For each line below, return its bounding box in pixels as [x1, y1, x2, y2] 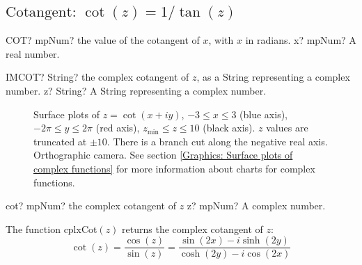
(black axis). [203, 120, 255, 135]
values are [266, 120, 308, 135]
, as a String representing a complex [196, 70, 350, 84]
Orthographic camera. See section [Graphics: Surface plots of [33, 147, 293, 162]
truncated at [33, 134, 87, 148]
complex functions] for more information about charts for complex [33, 161, 315, 175]
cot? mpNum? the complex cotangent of [6, 198, 176, 213]
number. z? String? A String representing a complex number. [6, 83, 267, 97]
